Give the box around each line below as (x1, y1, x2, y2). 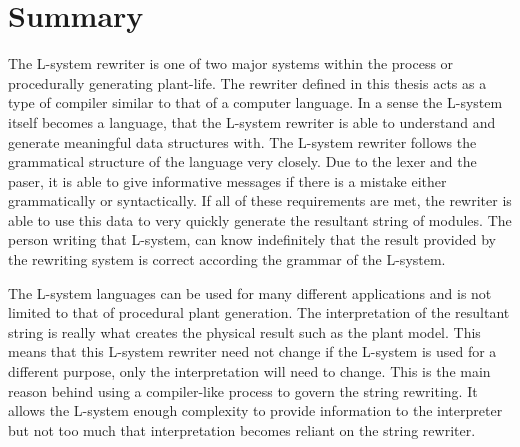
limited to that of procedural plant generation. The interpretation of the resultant (8, 302, 510, 323)
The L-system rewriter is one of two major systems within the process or (8, 53, 454, 74)
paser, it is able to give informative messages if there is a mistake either (8, 170, 447, 191)
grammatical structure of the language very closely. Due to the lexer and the (8, 151, 477, 172)
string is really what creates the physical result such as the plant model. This (8, 321, 481, 342)
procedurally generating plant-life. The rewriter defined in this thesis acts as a (8, 72, 487, 93)
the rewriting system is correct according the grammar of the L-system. (8, 249, 446, 270)
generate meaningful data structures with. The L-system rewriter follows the (8, 131, 477, 152)
